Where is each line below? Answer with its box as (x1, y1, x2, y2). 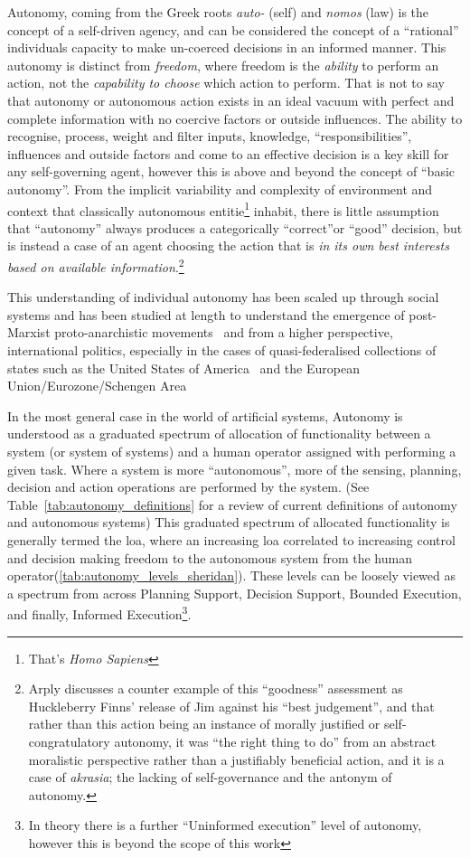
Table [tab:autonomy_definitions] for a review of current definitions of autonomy (7, 495, 457, 514)
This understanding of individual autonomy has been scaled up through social (7, 288, 439, 306)
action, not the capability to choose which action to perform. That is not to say (7, 73, 445, 92)
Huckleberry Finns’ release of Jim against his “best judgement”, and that (28, 696, 435, 715)
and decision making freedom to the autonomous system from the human (7, 548, 412, 567)
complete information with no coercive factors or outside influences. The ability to (7, 108, 463, 127)
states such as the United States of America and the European (7, 358, 360, 377)
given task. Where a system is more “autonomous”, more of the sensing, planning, (7, 459, 462, 478)
